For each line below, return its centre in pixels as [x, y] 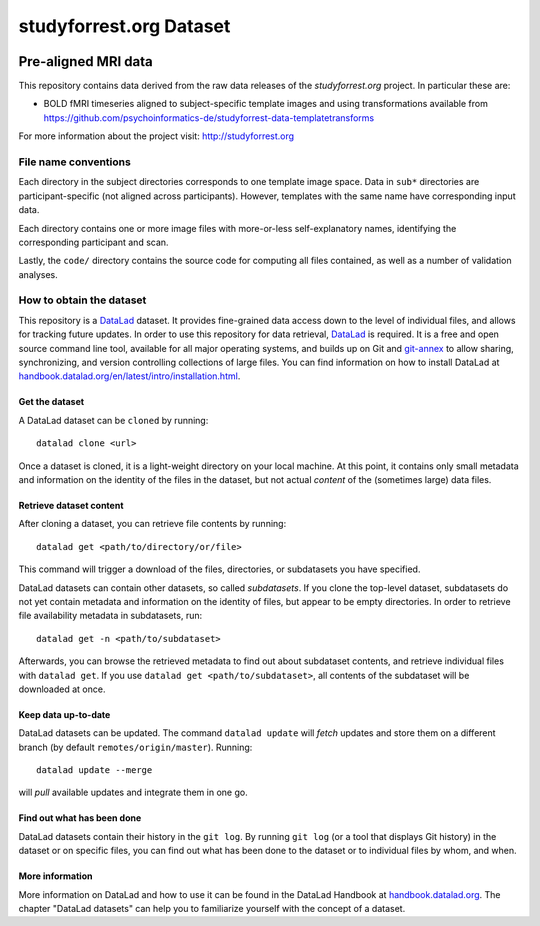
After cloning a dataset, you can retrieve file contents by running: [152, 524]
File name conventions [75, 162]
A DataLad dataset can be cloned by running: [113, 420]
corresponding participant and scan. [93, 242]
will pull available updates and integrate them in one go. [133, 792]
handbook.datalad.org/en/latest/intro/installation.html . [129, 376]
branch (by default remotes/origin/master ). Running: [135, 747]
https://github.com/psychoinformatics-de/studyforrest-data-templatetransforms [209, 117]
